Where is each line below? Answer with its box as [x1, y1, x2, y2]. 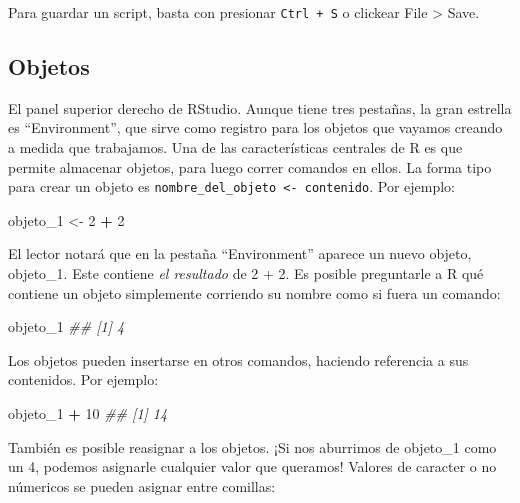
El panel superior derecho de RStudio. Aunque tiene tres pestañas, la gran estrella [8, 97, 512, 118]
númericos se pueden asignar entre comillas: [8, 475, 276, 496]
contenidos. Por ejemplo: [8, 369, 159, 390]
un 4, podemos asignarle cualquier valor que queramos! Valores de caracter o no [8, 456, 497, 477]
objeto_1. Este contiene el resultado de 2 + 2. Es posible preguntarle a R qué [8, 263, 484, 284]
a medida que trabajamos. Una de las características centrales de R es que [8, 137, 463, 158]
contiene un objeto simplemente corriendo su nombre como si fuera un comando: [8, 282, 501, 303]
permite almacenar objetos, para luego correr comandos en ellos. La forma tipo [8, 156, 492, 177]
